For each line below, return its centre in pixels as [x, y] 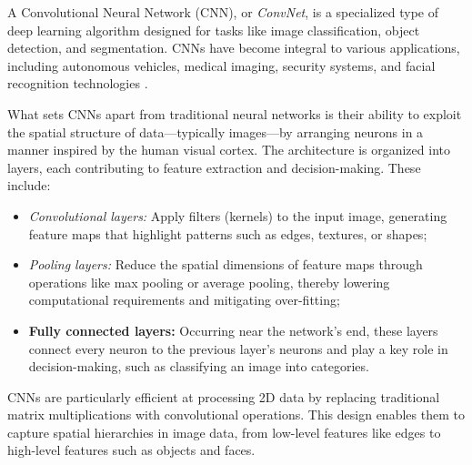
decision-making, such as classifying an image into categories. [199, 366]
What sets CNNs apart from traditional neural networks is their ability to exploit [235, 113]
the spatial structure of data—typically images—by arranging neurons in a [216, 131]
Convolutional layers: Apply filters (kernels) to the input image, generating [238, 215]
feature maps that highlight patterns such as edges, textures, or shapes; [228, 233]
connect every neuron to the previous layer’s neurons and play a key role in [238, 348]
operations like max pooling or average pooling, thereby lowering [209, 282]
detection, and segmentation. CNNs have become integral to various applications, [234, 48]
